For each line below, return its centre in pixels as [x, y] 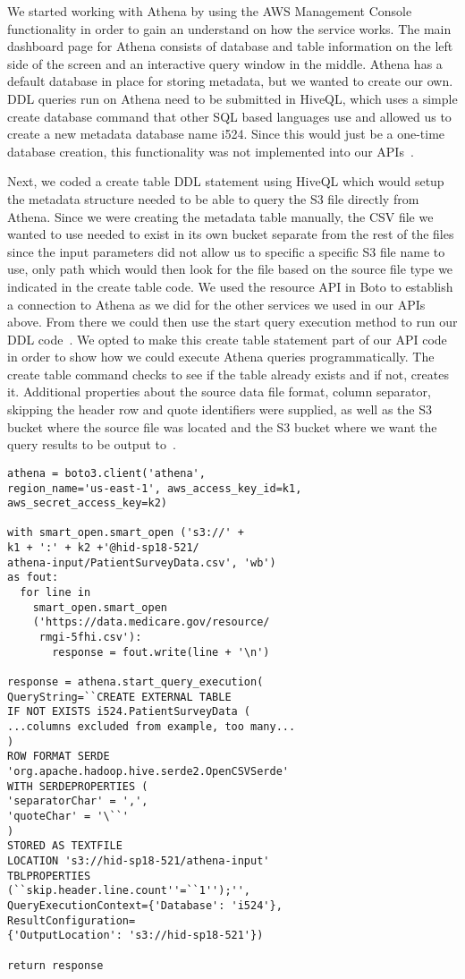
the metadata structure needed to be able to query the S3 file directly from [213, 198]
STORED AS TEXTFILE [65, 846]
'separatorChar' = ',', [78, 801]
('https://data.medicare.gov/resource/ [151, 622]
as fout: [33, 578]
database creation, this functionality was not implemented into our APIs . [211, 151]
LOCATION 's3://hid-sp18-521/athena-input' [139, 860]
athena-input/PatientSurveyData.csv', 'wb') [142, 562]
